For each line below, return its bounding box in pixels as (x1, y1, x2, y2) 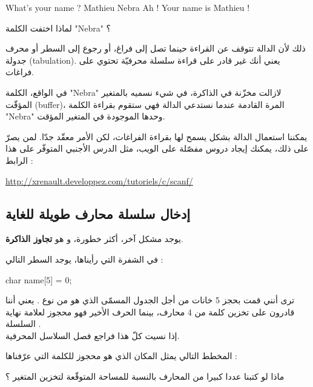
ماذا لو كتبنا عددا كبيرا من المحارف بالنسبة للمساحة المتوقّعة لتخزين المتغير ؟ (5, 370, 285, 383)
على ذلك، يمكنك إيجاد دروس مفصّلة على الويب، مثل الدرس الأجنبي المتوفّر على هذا (5, 142, 309, 155)
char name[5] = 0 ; (5, 273, 72, 286)
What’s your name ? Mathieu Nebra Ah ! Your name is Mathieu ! (5, 1, 250, 13)
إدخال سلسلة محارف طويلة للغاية (5, 204, 191, 223)
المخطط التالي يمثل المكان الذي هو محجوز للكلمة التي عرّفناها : (5, 349, 237, 362)
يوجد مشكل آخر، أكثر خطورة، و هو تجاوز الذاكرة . (5, 232, 183, 245)
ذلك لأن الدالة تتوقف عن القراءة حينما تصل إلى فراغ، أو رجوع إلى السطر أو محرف (5, 42, 306, 55)
